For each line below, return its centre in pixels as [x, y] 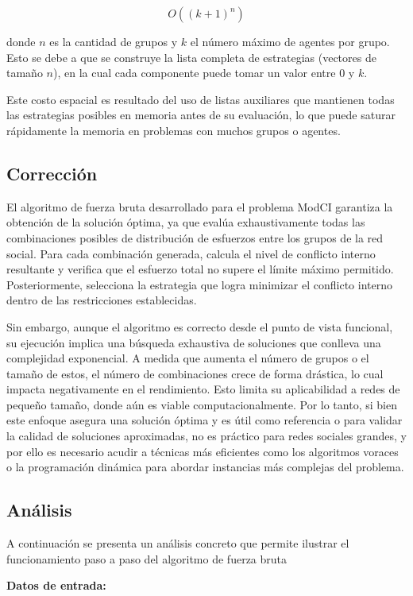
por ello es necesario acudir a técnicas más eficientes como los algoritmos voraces [203, 451]
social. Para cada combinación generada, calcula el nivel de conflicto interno [191, 253]
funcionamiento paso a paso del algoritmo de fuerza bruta [147, 558]
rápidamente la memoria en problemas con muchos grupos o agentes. [174, 130]
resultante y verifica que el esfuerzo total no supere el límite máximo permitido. [200, 269]
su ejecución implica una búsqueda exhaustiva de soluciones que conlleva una [194, 342]
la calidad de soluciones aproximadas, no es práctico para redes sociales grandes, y [206, 436]
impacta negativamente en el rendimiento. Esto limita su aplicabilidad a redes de [203, 389]
